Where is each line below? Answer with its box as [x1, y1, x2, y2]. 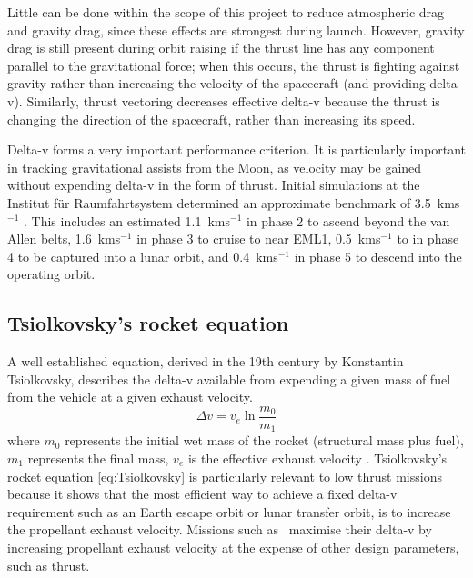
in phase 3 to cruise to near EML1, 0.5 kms [136, 229, 381, 248]
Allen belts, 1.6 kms [7, 229, 121, 248]
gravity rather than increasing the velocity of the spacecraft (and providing [7, 74, 426, 93]
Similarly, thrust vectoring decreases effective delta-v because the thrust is [26, 91, 440, 110]
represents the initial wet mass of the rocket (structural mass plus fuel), [65, 431, 464, 450]
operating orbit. [7, 264, 96, 284]
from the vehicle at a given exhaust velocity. [7, 387, 253, 406]
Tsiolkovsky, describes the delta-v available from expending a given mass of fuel [7, 369, 451, 388]
